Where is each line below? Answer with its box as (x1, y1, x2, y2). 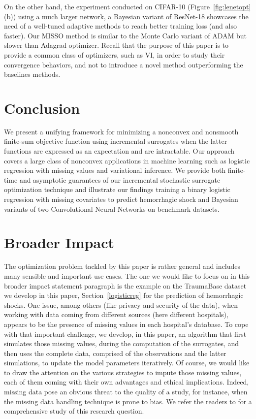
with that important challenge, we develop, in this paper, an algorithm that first (4, 328, 247, 339)
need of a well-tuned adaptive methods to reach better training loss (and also (4, 21, 237, 31)
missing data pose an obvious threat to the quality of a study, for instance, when (4, 387, 248, 397)
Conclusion (4, 97, 80, 118)
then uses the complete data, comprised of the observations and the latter (4, 348, 226, 358)
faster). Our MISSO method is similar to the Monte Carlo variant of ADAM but (4, 30, 247, 40)
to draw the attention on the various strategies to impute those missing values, (4, 367, 242, 377)
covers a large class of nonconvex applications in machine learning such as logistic (4, 155, 250, 165)
